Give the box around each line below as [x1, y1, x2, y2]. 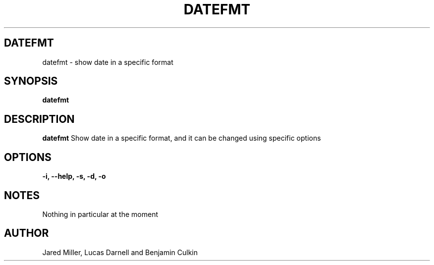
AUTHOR [4, 227, 49, 240]
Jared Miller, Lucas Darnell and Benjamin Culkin [42, 248, 198, 257]
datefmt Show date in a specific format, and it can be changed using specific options [42, 134, 321, 143]
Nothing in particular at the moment [42, 210, 159, 218]
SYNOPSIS [4, 75, 58, 88]
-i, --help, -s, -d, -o [42, 172, 106, 181]
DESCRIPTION [4, 112, 75, 125]
